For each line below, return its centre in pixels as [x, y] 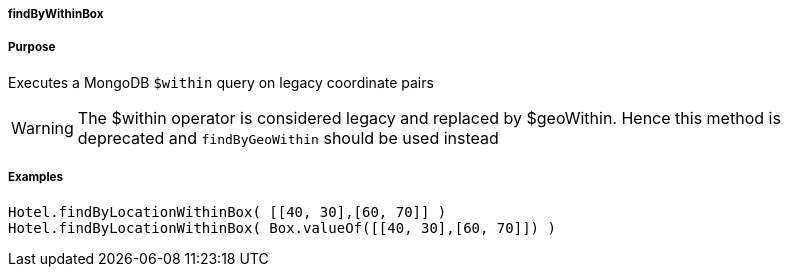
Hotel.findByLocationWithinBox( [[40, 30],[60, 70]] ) [227, 211]
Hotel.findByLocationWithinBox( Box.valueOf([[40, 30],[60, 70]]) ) [282, 227]
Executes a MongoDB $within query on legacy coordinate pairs [221, 82]
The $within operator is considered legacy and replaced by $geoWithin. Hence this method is [429, 117]
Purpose [32, 47]
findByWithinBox [56, 14]
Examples [35, 177]
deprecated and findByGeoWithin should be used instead [288, 137]
